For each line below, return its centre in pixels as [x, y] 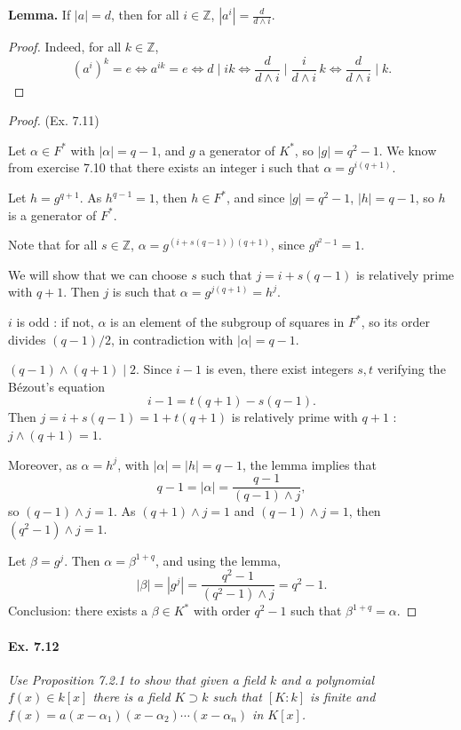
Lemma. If [40, 14]
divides [27, 339]
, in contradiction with [172, 339]
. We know [408, 150]
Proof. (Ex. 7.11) [54, 120]
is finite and [343, 697]
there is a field [131, 697]
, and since [256, 198]
